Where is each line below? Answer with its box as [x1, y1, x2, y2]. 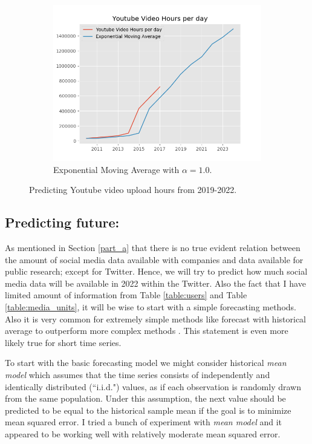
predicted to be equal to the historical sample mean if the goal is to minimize [5, 403, 291, 416]
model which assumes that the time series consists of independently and [5, 368, 270, 380]
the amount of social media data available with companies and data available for [5, 253, 304, 266]
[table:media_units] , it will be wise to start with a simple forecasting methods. [5, 300, 296, 313]
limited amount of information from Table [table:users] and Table [5, 289, 247, 301]
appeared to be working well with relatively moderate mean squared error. [5, 427, 281, 440]
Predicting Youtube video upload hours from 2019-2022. [29, 183, 237, 196]
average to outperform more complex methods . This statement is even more [5, 324, 288, 337]
